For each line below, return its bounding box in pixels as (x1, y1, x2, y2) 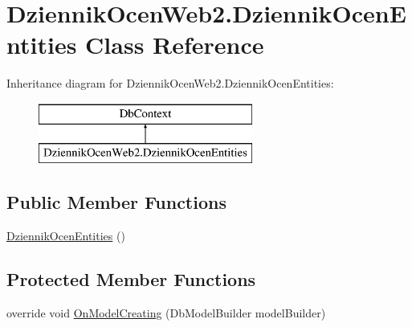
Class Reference (85, 28, 264, 61)
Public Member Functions (6, 190, 226, 215)
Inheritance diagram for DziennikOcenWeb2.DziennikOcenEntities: (6, 75, 334, 92)
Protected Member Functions (6, 267, 256, 292)
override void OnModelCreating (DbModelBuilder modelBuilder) (6, 305, 326, 321)
